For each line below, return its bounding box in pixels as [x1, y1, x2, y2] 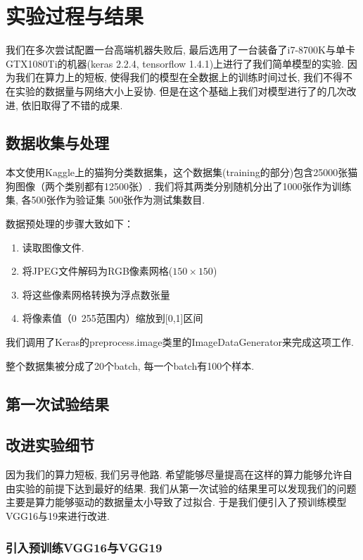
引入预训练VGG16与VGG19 [6, 538, 163, 556]
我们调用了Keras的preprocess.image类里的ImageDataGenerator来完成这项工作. [6, 335, 354, 349]
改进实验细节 [6, 434, 94, 456]
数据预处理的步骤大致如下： [6, 216, 134, 231]
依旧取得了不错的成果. [21, 97, 123, 112]
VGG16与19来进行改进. [6, 509, 110, 523]
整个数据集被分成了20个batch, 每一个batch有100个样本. [6, 358, 255, 373]
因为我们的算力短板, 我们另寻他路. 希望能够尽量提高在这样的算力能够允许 [6, 467, 343, 482]
